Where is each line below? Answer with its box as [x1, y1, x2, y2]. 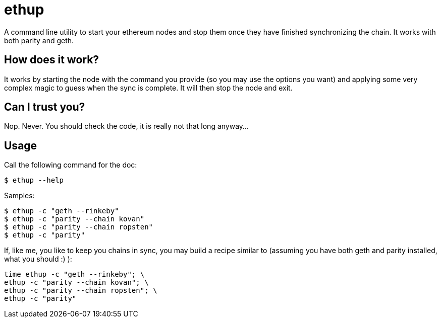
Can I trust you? [4, 101, 85, 114]
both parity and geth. [4, 36, 74, 45]
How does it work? [4, 53, 99, 66]
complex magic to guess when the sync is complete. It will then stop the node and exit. [4, 83, 293, 92]
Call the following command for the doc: [4, 160, 137, 170]
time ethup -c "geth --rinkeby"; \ [4, 270, 145, 279]
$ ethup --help [4, 176, 64, 185]
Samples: [4, 191, 35, 200]
